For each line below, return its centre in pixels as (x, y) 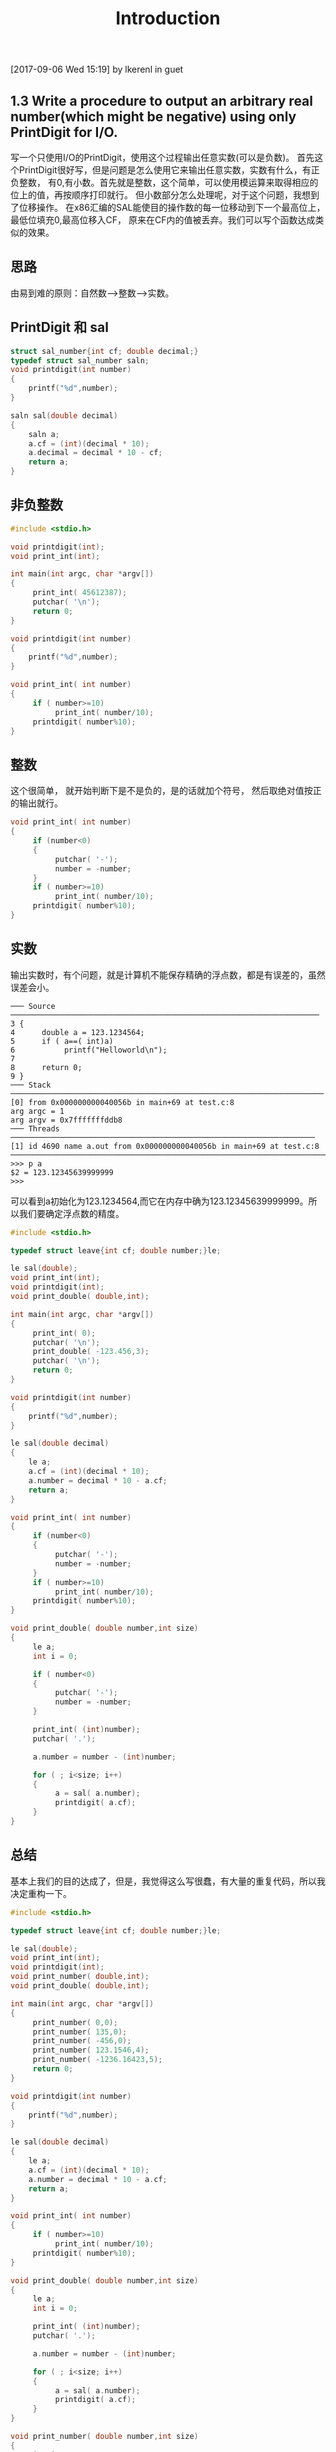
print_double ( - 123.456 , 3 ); (91, 1352)
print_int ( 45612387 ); (80, 593)
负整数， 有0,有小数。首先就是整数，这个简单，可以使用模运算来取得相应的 (164, 182)
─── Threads (35, 1128)
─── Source (33, 1006)
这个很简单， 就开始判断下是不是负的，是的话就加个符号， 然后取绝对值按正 (166, 791)
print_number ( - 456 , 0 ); (82, 2041)
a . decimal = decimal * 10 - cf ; (95, 453)
